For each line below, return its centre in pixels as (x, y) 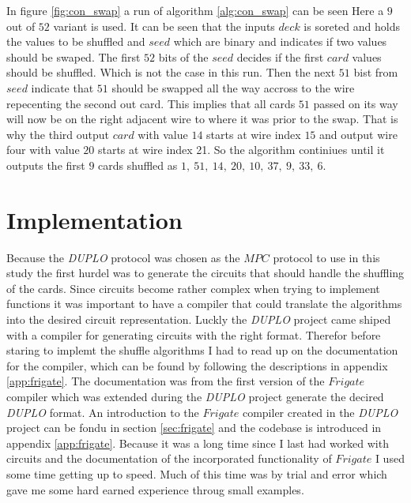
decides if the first (280, 56)
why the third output (58, 134)
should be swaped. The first (74, 56)
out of (21, 26)
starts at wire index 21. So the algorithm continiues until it (241, 150)
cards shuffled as (138, 165)
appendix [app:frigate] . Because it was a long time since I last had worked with (198, 443)
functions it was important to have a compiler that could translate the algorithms (204, 304)
